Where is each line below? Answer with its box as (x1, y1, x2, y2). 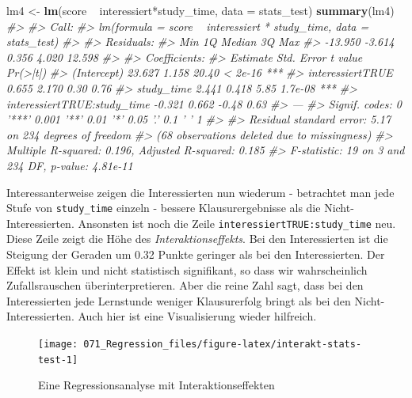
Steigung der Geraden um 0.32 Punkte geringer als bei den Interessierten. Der (6, 246, 385, 263)
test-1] (38, 354, 78, 366)
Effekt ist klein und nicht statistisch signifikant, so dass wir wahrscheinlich (6, 261, 368, 278)
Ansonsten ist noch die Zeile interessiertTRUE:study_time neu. (78, 214, 396, 231)
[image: (38, 339, 78, 350)
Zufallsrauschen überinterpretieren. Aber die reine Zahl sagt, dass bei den (6, 277, 364, 294)
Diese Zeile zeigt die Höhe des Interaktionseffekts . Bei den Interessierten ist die (6, 230, 388, 247)
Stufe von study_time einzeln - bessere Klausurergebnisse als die (6, 199, 321, 216)
